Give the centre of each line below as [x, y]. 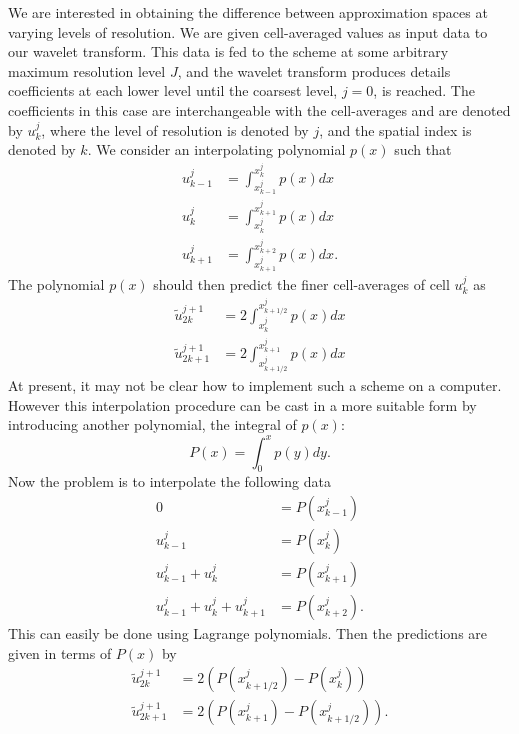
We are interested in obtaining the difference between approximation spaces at [248, 12]
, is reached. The [424, 90]
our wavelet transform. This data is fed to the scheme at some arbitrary [228, 51]
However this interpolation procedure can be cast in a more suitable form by [242, 404]
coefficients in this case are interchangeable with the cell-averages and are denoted [259, 109]
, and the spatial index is [395, 129]
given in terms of [60, 652]
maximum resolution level [87, 70]
